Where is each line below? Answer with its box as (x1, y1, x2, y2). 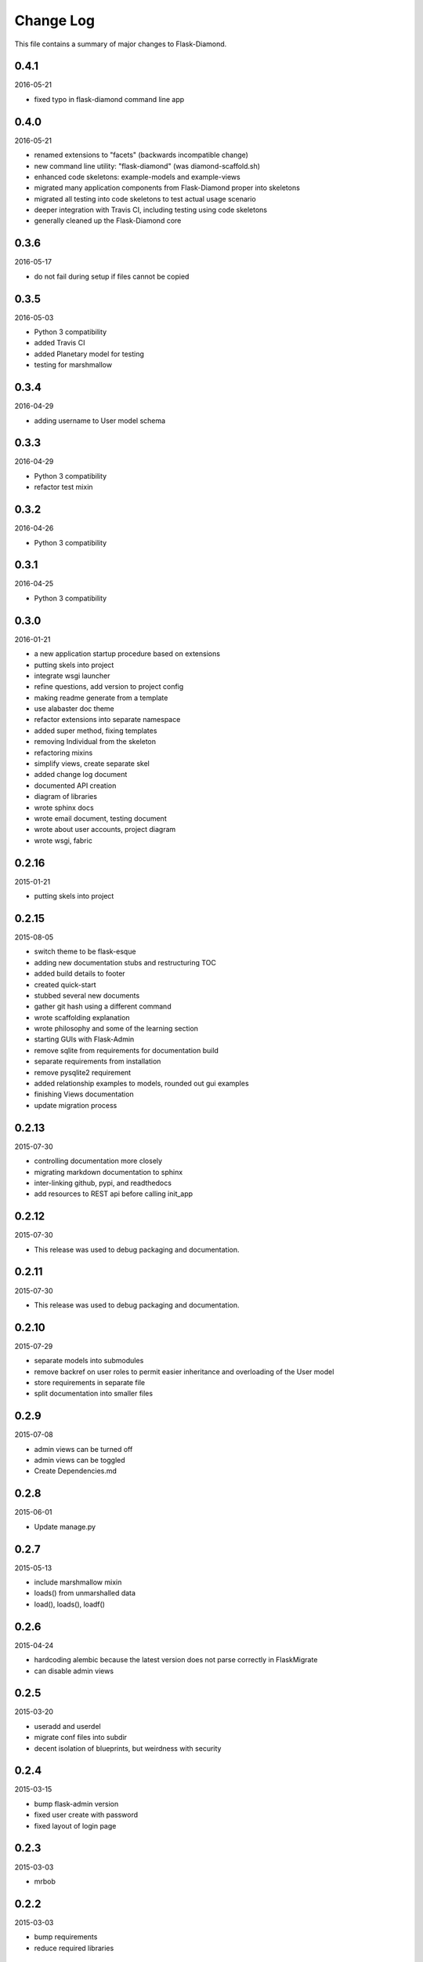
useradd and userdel (34, 1721, 101, 1730)
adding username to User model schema (34, 416, 166, 425)
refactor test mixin (34, 483, 93, 492)
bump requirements (34, 1932, 98, 1942)
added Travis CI (34, 338, 85, 348)
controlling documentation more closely (34, 1156, 163, 1165)
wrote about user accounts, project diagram (34, 825, 176, 834)
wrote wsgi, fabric (34, 836, 93, 845)
